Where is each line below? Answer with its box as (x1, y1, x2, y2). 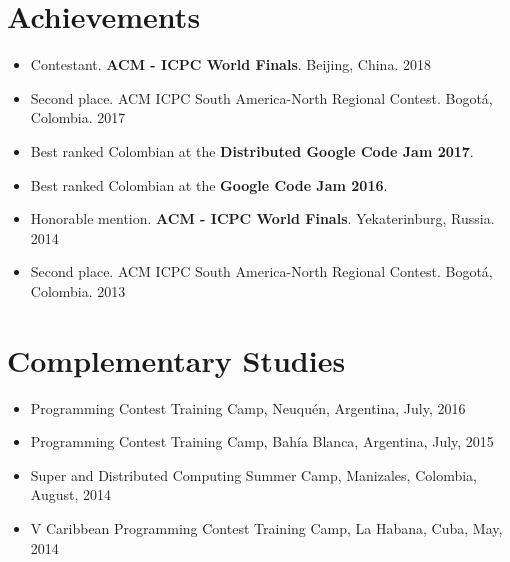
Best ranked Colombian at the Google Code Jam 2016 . (30, 174, 388, 195)
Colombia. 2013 (30, 280, 126, 301)
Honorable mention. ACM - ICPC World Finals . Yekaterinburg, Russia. (30, 208, 495, 229)
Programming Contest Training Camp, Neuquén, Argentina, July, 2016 (30, 397, 466, 418)
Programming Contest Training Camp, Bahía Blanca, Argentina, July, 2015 (30, 431, 494, 452)
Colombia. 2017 (30, 107, 126, 128)
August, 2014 (30, 484, 111, 505)
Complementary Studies (7, 339, 346, 380)
